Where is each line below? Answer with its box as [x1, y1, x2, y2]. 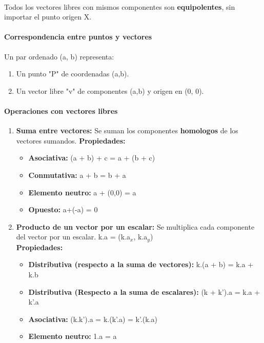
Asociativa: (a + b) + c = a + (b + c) [28, 152, 155, 163]
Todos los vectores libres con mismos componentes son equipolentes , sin [4, 1, 235, 12]
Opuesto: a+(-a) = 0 [28, 204, 98, 215]
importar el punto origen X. [4, 11, 92, 22]
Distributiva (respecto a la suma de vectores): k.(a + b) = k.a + [28, 259, 254, 270]
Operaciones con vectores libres [4, 105, 118, 116]
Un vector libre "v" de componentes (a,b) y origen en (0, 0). [16, 85, 204, 96]
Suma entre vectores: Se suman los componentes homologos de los [16, 125, 238, 136]
